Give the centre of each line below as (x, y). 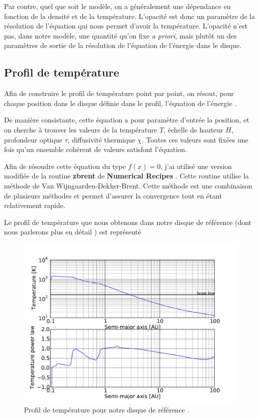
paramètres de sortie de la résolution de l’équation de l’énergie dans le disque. (123, 45)
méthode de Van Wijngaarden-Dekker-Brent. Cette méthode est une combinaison (128, 185)
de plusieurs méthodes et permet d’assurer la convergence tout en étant (113, 195)
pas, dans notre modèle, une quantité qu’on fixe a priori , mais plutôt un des (121, 35)
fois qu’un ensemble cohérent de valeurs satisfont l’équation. (96, 149)
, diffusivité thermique (101, 139)
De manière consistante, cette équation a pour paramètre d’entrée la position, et (127, 120)
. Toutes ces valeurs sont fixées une (195, 139)
